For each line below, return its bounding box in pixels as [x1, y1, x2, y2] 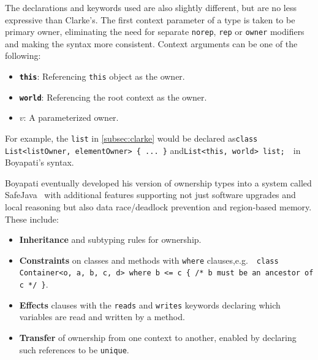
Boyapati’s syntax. [5, 156, 74, 169]
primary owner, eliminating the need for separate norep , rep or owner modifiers [5, 25, 305, 38]
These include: [5, 212, 59, 225]
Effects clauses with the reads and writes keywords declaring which [19, 298, 281, 311]
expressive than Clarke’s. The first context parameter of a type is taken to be [5, 13, 295, 26]
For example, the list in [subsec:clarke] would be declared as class [5, 131, 258, 144]
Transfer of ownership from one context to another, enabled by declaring [19, 331, 297, 344]
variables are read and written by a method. [19, 310, 185, 323]
